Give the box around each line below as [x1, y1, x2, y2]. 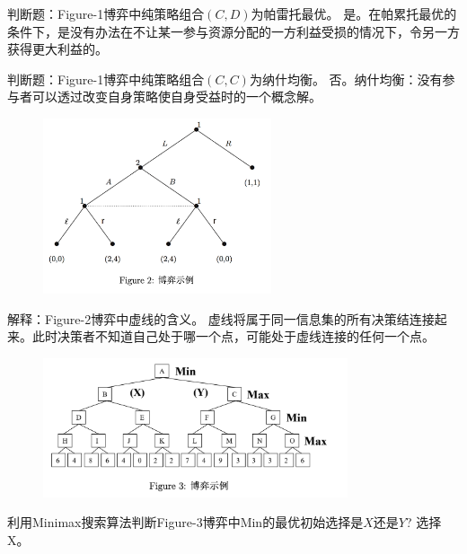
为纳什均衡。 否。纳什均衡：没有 [249, 69, 443, 88]
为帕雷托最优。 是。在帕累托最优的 [251, 4, 457, 22]
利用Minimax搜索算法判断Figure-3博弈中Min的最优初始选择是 [7, 513, 364, 532]
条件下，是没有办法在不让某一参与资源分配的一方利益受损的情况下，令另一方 [7, 22, 460, 40]
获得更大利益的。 [7, 40, 108, 58]
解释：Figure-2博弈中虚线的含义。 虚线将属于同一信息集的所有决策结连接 [7, 309, 435, 328]
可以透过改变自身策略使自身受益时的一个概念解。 [31, 87, 322, 106]
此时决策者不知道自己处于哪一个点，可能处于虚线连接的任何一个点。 [31, 327, 435, 346]
